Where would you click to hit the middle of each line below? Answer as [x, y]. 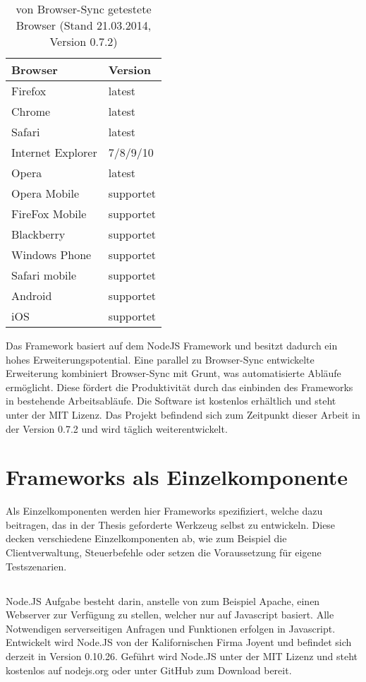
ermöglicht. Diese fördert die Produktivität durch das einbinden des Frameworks [179, 387]
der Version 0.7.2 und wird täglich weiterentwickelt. [117, 428]
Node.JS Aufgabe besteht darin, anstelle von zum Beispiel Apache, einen [163, 600]
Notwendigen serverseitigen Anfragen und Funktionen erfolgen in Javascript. [171, 628]
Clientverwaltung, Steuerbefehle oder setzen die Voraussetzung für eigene [164, 552]
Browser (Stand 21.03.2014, [84, 25]
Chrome [31, 111]
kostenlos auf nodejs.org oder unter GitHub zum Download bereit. [149, 670]
